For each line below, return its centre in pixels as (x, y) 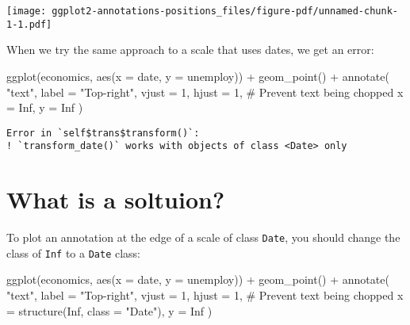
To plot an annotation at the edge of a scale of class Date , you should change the (203, 237)
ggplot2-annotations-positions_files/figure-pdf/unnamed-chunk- (225, 11)
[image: (27, 11)
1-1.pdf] (29, 24)
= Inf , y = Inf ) (45, 107)
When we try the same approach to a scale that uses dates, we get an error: (190, 50)
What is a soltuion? (116, 199)
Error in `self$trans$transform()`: (103, 133)
